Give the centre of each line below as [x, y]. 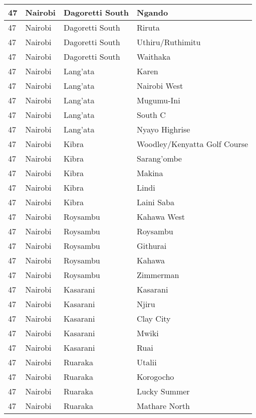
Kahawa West [161, 217]
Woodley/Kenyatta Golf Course [193, 144]
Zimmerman [158, 275]
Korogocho [156, 377]
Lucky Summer [163, 391]
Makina [150, 173]
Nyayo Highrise [164, 129]
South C [151, 115]
